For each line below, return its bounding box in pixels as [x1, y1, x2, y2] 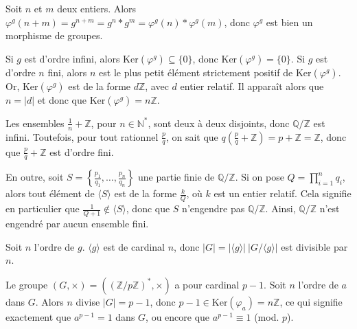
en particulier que [5, 201, 80, 216]
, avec [145, 78, 169, 93]
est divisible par [281, 239, 348, 253]
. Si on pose [235, 170, 284, 184]
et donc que [37, 92, 87, 106]
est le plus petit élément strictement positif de [99, 65, 293, 79]
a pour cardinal [174, 277, 240, 291]
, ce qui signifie [279, 294, 343, 308]
